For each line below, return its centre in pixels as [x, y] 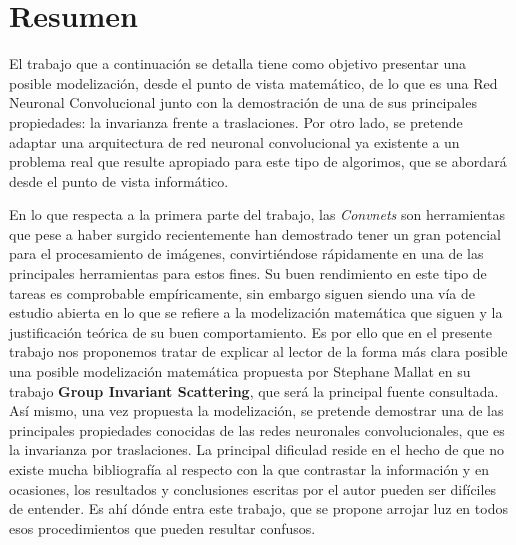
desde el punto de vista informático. [119, 180]
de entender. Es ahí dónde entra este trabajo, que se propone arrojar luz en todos [258, 508]
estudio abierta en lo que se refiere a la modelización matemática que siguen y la [256, 312]
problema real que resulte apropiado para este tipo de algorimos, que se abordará [258, 161]
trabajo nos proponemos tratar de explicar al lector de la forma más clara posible [258, 351]
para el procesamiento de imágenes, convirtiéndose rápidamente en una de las [246, 253]
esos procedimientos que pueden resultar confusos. [162, 527]
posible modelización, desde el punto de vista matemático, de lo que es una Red [253, 82]
